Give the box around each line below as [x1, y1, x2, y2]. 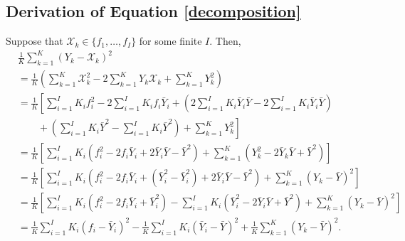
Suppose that [6, 33, 63, 48]
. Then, [209, 33, 241, 48]
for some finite [139, 33, 202, 48]
